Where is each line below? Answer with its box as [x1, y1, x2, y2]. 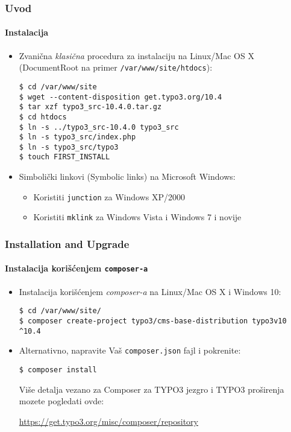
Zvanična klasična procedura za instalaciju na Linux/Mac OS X [19, 49, 254, 62]
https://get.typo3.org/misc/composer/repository [19, 415, 199, 427]
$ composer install [19, 365, 97, 374]
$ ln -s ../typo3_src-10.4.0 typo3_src [19, 122, 179, 132]
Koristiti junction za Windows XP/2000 [33, 190, 185, 203]
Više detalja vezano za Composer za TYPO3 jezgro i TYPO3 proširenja [19, 383, 284, 395]
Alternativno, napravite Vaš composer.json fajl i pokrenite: [19, 344, 241, 357]
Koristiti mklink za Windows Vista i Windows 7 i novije [33, 211, 242, 223]
